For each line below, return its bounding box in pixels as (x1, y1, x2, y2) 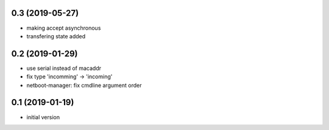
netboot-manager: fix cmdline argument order (26, 81, 142, 89)
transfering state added (26, 32, 86, 39)
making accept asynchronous (26, 24, 101, 32)
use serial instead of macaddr (26, 64, 102, 72)
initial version (26, 113, 60, 121)
